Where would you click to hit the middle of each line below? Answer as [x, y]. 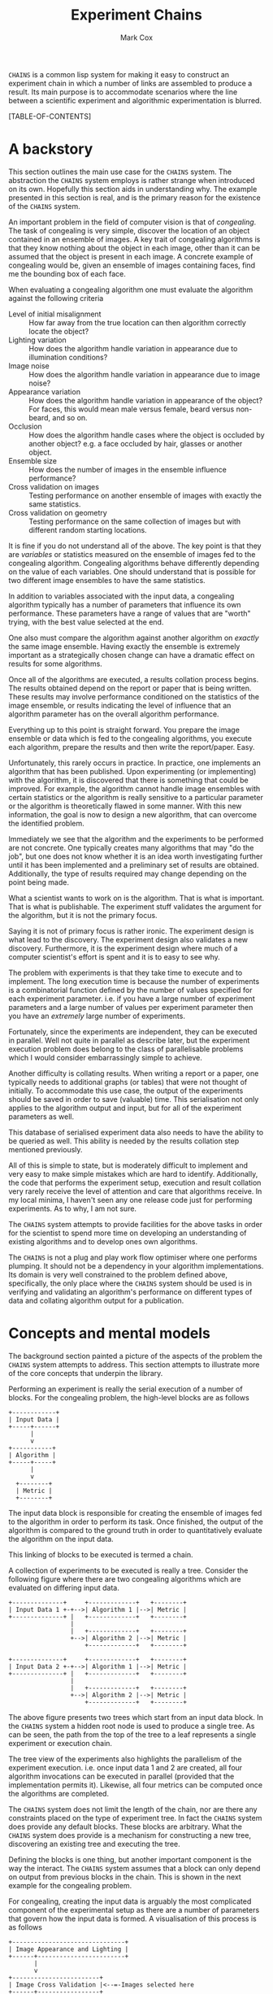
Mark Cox [136, 37]
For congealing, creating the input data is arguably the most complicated [130, 1901]
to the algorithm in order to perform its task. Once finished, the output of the [136, 1522]
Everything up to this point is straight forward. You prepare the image [124, 729]
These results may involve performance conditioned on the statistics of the [134, 696]
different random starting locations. [88, 529]
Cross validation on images [54, 486]
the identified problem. [46, 823]
